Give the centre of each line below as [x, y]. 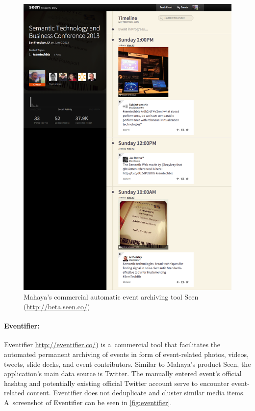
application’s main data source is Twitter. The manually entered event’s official [123, 373]
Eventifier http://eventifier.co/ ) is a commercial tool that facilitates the [112, 344]
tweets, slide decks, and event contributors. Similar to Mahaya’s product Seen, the [127, 364]
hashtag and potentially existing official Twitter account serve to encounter [117, 383]
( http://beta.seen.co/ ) [57, 306]
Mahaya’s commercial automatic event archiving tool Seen [111, 297]
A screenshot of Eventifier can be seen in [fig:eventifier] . [88, 402]
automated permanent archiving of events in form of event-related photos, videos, [126, 354]
